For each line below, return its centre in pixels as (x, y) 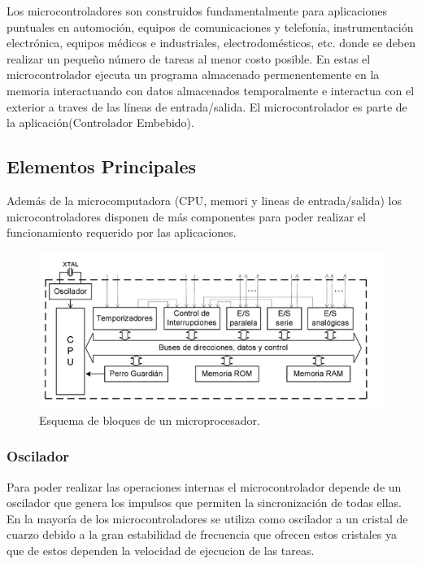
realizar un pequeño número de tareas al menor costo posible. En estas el (189, 58)
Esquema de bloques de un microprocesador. (150, 420)
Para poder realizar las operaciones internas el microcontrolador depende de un (204, 486)
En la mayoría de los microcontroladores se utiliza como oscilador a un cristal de (207, 518)
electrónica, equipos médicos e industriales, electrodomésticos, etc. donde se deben (211, 43)
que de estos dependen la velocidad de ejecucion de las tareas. (161, 551)
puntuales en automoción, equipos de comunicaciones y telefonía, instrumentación (210, 26)
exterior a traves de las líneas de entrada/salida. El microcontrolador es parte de (207, 106)
